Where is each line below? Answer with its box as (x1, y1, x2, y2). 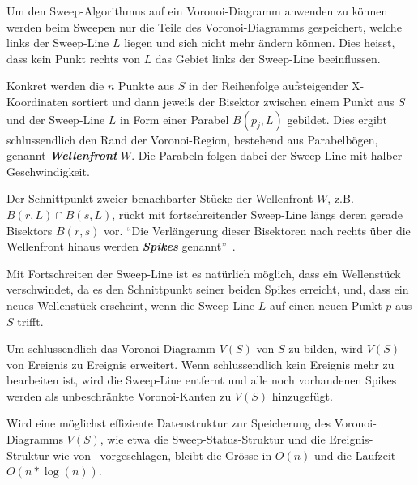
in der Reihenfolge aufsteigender (189, 77, 348, 94)
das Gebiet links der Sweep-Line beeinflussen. (155, 49, 381, 67)
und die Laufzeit (314, 446, 396, 463)
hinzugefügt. (271, 387, 333, 404)
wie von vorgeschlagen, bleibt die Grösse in (53, 446, 272, 463)
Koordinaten (6, 92, 69, 109)
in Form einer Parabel (120, 110, 229, 127)
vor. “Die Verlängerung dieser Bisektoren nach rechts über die (103, 221, 411, 238)
